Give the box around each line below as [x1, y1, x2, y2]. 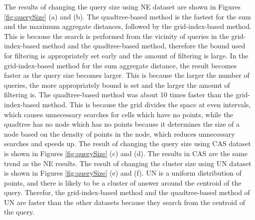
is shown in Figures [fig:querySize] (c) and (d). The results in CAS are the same [4, 148, 248, 158]
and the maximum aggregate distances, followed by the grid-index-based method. [4, 21, 252, 31]
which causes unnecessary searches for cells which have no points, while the [4, 109, 234, 119]
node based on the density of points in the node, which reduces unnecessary [4, 128, 235, 139]
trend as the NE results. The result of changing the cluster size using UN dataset [4, 158, 252, 168]
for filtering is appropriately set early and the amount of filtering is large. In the [4, 50, 249, 60]
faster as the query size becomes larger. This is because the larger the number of [4, 70, 250, 80]
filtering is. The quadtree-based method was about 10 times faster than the [4, 89, 234, 100]
